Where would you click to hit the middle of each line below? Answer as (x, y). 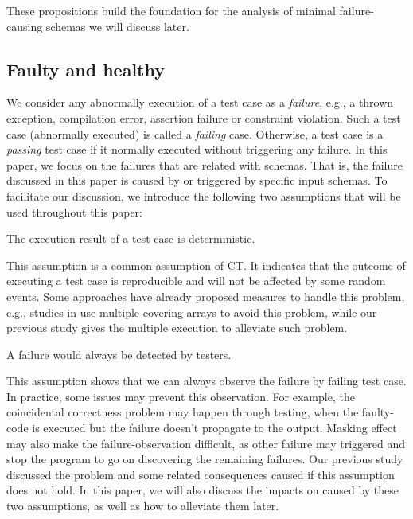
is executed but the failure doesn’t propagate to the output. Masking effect (214, 428)
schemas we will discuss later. (117, 26)
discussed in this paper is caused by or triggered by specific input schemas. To (197, 180)
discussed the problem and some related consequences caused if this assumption (201, 474)
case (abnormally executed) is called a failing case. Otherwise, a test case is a (195, 133)
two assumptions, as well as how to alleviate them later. (143, 506)
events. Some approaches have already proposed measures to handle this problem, (206, 296)
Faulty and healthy (86, 69)
